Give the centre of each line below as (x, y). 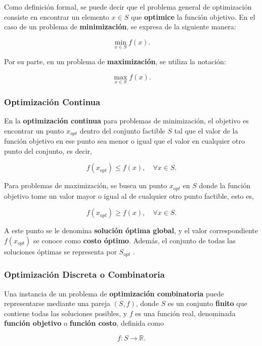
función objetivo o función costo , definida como (84, 323)
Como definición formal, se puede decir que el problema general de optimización (128, 7)
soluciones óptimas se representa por (60, 251)
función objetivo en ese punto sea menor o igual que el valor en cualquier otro (124, 141)
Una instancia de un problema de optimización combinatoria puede (114, 293)
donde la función (225, 185)
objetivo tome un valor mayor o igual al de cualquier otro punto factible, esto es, (129, 196)
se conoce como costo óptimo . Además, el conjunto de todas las (135, 240)
